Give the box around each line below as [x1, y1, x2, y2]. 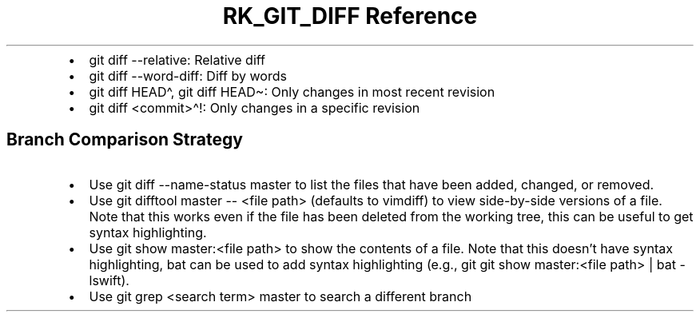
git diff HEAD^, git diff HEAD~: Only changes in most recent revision [89, 83, 495, 100]
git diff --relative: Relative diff [89, 51, 265, 68]
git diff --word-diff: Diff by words [89, 67, 287, 84]
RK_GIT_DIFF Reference [222, 2, 478, 30]
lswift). [89, 272, 129, 288]
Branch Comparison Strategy [6, 129, 243, 150]
